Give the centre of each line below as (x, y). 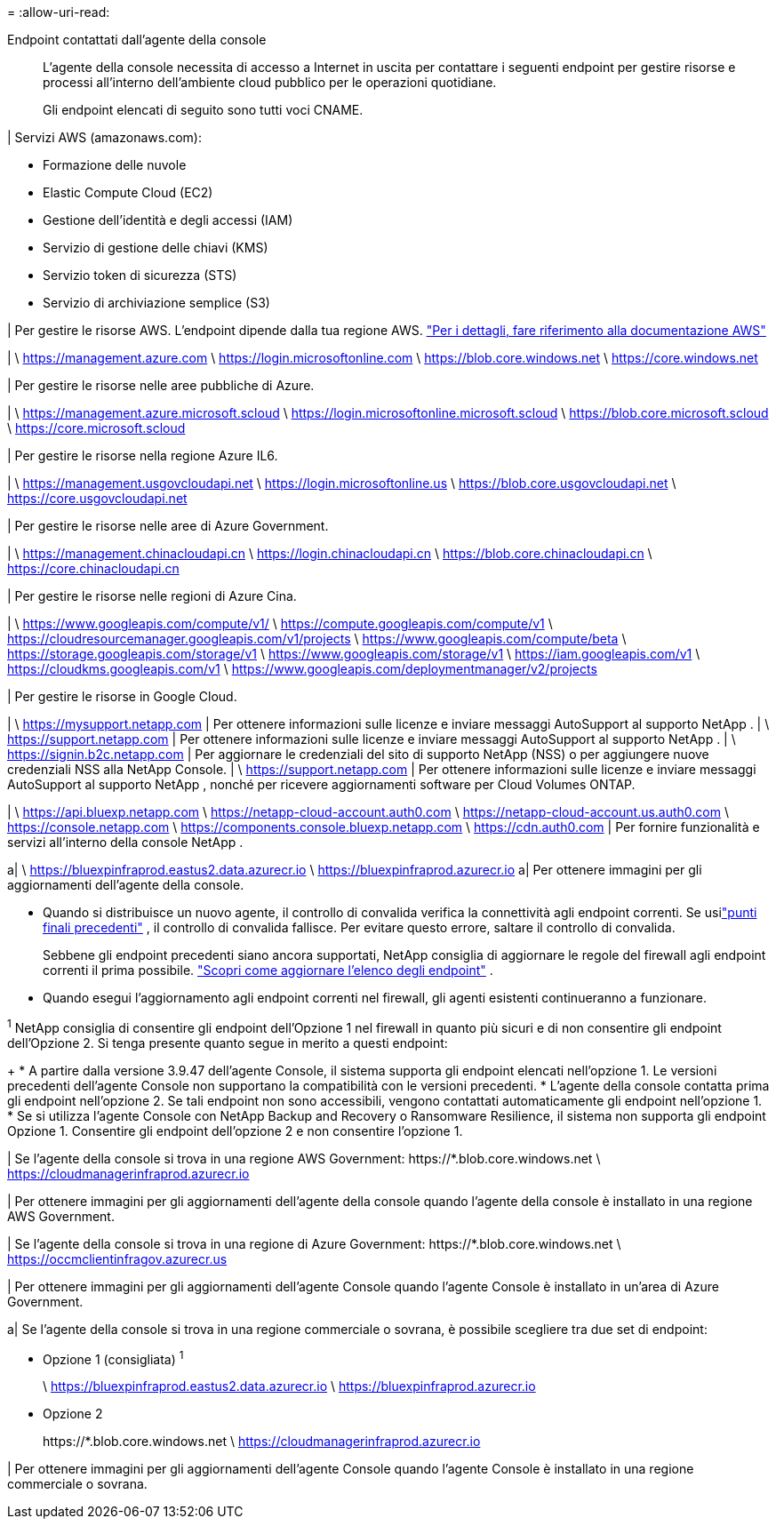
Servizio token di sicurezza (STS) (140, 275)
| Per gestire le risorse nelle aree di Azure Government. (168, 526)
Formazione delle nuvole (115, 165)
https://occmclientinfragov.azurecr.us (117, 1258)
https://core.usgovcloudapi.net (97, 498)
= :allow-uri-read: (59, 12)
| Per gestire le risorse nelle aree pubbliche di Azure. (161, 385)
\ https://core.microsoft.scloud (96, 428)
